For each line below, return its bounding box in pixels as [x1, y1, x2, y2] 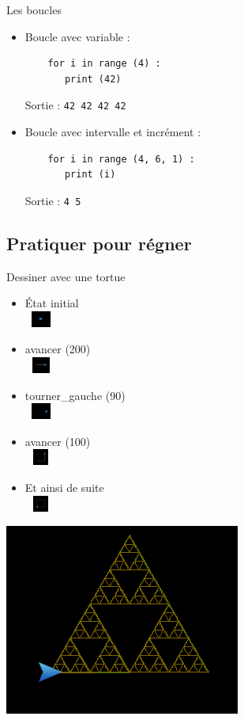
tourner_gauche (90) [24, 387, 126, 403]
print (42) [64, 73, 122, 85]
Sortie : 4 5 [24, 192, 81, 208]
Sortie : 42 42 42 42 [24, 97, 126, 113]
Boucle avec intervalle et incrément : [24, 124, 201, 140]
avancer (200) [24, 341, 91, 357]
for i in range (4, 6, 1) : [47, 153, 195, 165]
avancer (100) [24, 432, 91, 449]
